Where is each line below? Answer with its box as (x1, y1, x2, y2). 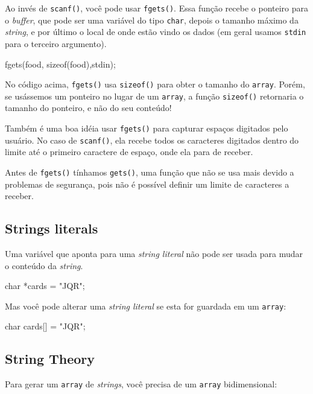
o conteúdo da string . (5, 259, 83, 272)
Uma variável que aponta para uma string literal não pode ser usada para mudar (5, 247, 303, 260)
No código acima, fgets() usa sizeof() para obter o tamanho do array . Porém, (5, 78, 305, 91)
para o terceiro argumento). (5, 37, 107, 49)
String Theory (5, 349, 95, 368)
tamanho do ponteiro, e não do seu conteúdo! (5, 101, 172, 114)
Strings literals (5, 219, 98, 238)
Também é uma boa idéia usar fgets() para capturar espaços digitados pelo (5, 122, 288, 135)
